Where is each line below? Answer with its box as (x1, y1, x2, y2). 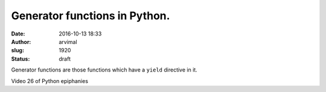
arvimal (59, 38, 78, 45)
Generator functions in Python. (11, 9, 170, 22)
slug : (11, 47, 24, 54)
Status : (11, 55, 30, 63)
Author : (11, 38, 31, 45)
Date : (11, 30, 25, 37)
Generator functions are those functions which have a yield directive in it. (11, 66, 197, 73)
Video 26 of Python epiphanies (11, 77, 89, 84)
